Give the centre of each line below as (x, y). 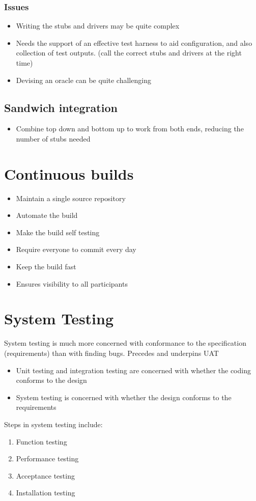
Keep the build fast (46, 267)
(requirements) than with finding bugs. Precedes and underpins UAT (111, 353)
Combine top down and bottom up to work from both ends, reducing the (130, 129)
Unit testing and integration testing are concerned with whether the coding (133, 370)
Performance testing (47, 458)
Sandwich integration (61, 107)
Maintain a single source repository (71, 198)
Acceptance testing (45, 475)
